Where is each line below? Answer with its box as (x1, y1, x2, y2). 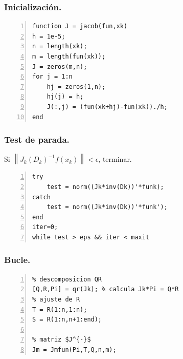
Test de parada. (4, 133, 70, 146)
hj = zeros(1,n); (47, 83, 106, 90)
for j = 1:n (32, 73, 73, 81)
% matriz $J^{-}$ (32, 336, 91, 344)
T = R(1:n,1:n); (32, 306, 87, 313)
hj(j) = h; (47, 93, 84, 101)
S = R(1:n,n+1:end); (32, 316, 102, 324)
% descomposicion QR (32, 275, 102, 283)
